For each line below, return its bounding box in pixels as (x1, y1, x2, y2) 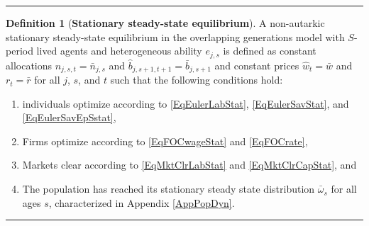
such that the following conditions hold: (110, 72, 283, 87)
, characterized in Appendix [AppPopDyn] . (48, 195, 235, 210)
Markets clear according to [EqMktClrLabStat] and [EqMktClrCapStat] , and (22, 157, 357, 172)
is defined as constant (223, 43, 316, 58)
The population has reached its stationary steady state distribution (22, 181, 315, 196)
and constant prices (214, 57, 299, 72)
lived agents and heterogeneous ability (36, 43, 202, 58)
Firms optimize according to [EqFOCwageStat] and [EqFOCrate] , (22, 133, 308, 148)
